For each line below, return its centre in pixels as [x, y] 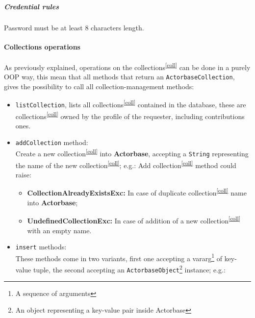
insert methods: [41, 247]
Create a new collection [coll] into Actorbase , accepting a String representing [132, 153]
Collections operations [42, 46]
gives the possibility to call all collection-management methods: [99, 86]
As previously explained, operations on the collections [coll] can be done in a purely [127, 66]
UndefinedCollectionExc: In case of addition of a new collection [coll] [134, 220]
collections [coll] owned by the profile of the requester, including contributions [130, 115]
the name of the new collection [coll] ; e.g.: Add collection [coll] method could [126, 164]
